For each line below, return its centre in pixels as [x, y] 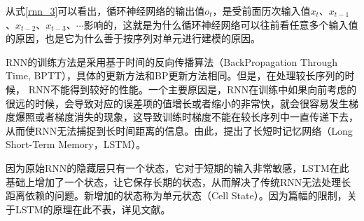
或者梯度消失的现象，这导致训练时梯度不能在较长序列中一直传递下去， [196, 117]
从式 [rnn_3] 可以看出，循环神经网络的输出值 [105, 11]
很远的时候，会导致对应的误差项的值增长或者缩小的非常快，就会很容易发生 [177, 103]
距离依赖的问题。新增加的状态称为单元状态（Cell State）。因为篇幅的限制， [176, 195]
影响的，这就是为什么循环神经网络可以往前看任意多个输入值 [221, 24]
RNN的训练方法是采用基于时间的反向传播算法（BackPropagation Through [171, 61]
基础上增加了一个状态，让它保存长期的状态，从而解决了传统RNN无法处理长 [178, 181]
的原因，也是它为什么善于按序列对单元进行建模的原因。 [133, 38]
